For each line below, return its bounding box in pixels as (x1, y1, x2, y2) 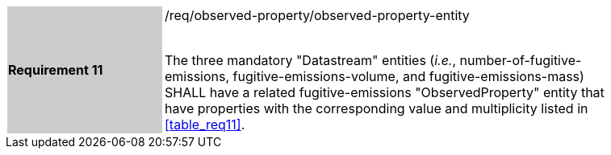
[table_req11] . (165, 116, 245, 133)
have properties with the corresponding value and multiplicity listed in (165, 100, 588, 116)
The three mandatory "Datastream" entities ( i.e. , (165, 52, 457, 68)
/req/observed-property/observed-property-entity (165, 7, 470, 23)
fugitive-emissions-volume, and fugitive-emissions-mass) (232, 68, 584, 84)
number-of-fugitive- (459, 52, 582, 68)
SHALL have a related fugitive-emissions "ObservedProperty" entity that (165, 84, 605, 100)
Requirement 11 (8, 62, 103, 78)
